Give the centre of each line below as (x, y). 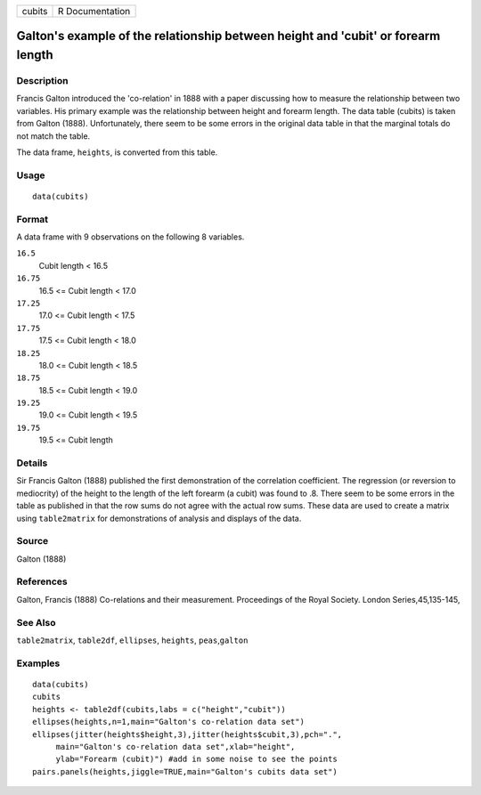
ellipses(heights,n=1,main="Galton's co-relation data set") (168, 722)
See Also (36, 622)
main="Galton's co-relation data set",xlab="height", (175, 746)
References (42, 581)
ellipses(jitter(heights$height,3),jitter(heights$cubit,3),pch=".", (188, 734)
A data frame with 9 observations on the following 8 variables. (130, 237)
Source (33, 541)
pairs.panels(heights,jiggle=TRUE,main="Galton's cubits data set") (185, 771)
